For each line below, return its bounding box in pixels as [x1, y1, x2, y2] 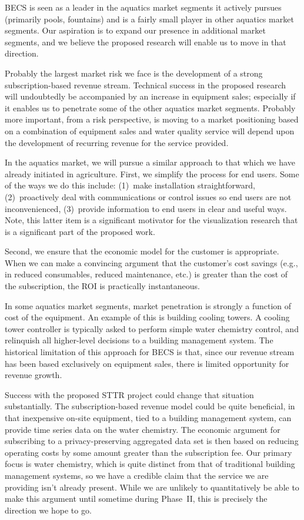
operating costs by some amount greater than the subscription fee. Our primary [5, 446, 292, 458]
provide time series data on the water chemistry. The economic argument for [5, 423, 280, 435]
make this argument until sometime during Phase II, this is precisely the [5, 492, 268, 505]
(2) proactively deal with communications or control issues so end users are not [5, 190, 292, 203]
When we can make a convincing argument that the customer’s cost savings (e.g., [5, 256, 298, 269]
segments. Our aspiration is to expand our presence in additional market [5, 24, 266, 37]
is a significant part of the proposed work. [5, 225, 155, 237]
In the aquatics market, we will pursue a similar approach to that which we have [5, 156, 295, 168]
